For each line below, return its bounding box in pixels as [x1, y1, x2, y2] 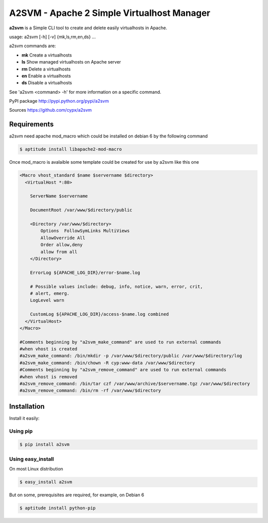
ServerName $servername [30, 194, 88, 199]
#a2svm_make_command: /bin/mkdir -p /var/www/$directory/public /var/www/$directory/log [19, 353, 243, 359]
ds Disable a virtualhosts [21, 80, 72, 86]
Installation [9, 402, 45, 410]
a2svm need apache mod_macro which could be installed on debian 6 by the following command [9, 133, 208, 139]
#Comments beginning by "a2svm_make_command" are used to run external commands [19, 339, 221, 345]
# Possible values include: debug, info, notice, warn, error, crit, [30, 283, 203, 289]
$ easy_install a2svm [19, 479, 72, 485]
